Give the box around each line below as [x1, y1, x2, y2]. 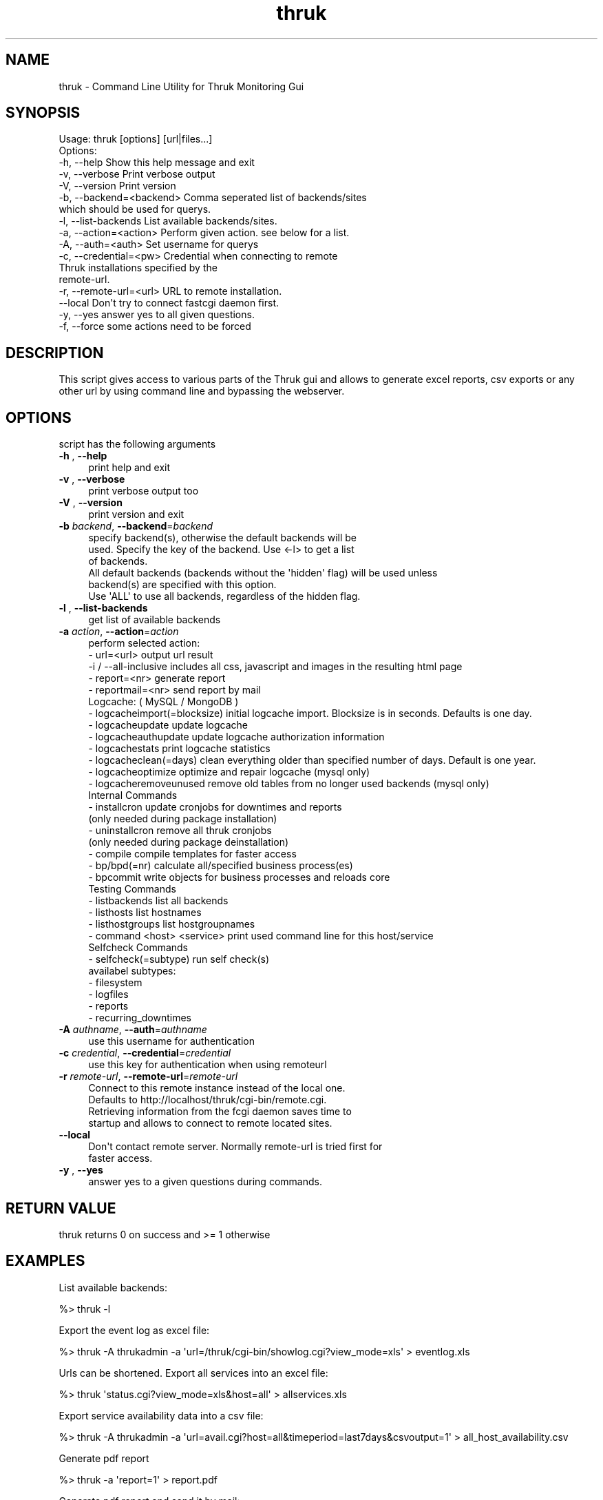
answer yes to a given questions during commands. [88, 1176, 322, 1188]
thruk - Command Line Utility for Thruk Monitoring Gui [59, 80, 304, 92]
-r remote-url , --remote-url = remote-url [59, 1070, 238, 1083]
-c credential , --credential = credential [59, 1047, 231, 1059]
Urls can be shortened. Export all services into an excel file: [59, 1366, 328, 1379]
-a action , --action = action [59, 625, 179, 638]
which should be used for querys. [59, 203, 211, 216]
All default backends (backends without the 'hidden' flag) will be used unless [88, 567, 438, 579]
